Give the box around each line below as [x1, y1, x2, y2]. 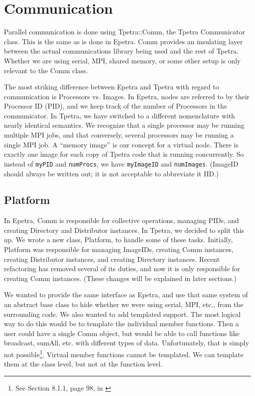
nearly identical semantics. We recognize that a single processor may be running [4, 120, 245, 130]
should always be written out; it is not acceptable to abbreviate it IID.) [4, 168, 219, 178]
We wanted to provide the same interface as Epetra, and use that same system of [4, 289, 248, 300]
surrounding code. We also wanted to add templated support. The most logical [4, 309, 241, 319]
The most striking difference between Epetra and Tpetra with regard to [4, 82, 219, 92]
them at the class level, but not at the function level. [4, 359, 163, 369]
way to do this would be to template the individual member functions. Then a [4, 318, 239, 329]
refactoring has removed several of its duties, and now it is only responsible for [4, 263, 240, 274]
